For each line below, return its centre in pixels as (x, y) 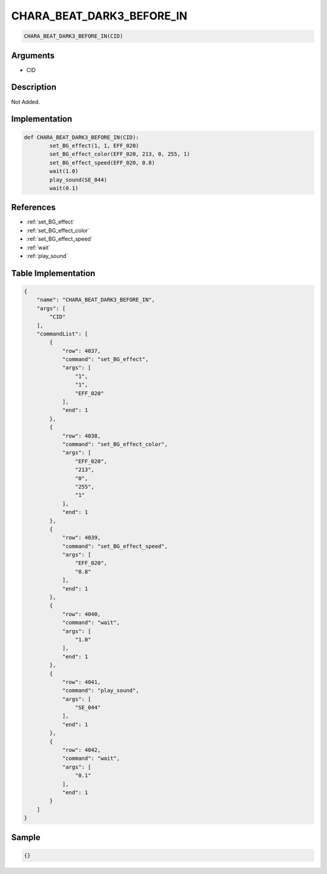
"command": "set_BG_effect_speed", (115, 546)
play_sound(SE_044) (78, 180)
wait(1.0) (64, 171)
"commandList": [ (62, 334)
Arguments (33, 56)
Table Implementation (53, 273)
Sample (26, 837)
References (33, 207)
